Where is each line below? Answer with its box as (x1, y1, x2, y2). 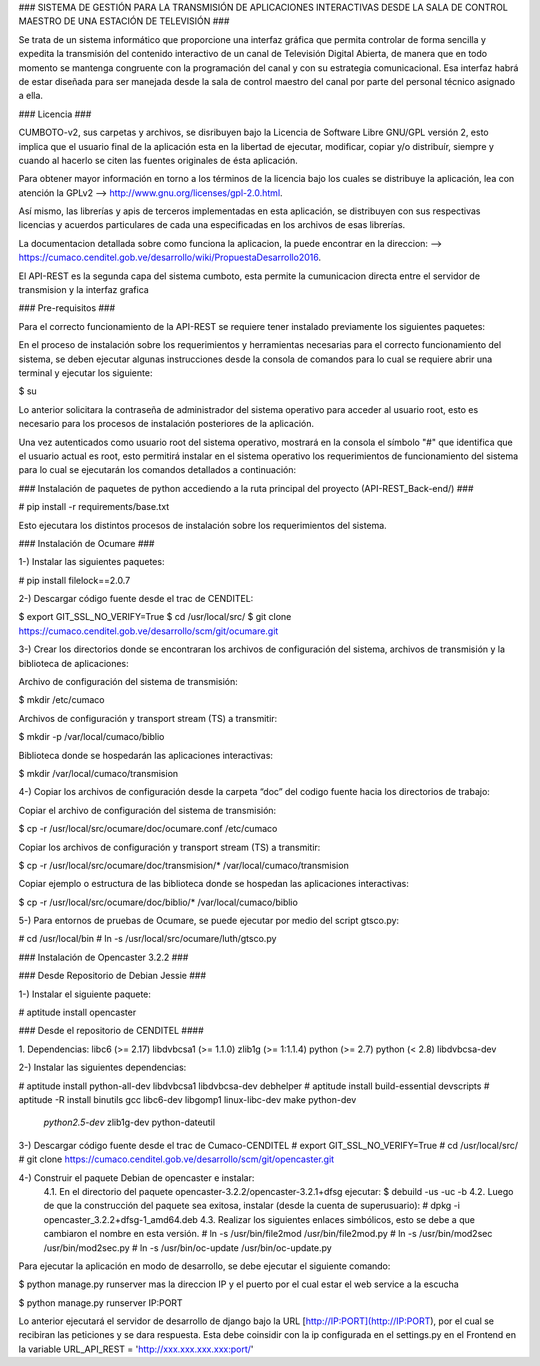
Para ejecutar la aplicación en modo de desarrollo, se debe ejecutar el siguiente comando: (18, 1260, 391, 1272)
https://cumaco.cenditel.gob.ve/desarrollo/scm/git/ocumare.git (18, 625, 279, 637)
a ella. (18, 90, 44, 102)
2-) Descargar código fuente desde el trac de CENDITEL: (18, 593, 254, 605)
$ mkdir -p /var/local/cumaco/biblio (18, 731, 165, 743)
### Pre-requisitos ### (18, 302, 116, 314)
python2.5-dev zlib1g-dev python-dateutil (43, 1116, 215, 1129)
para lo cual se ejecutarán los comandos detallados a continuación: (18, 464, 297, 476)
